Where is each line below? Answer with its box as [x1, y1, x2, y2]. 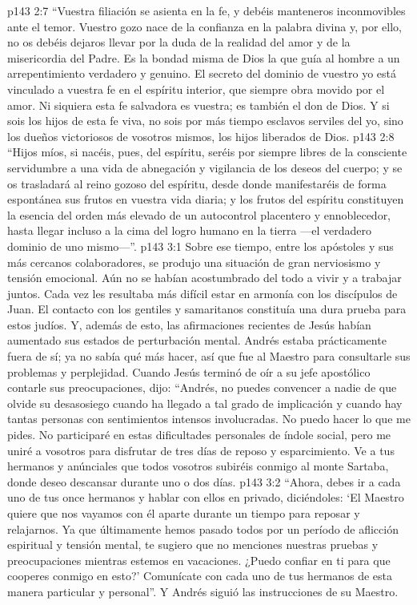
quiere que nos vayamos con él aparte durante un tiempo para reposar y [7, 505, 360, 521]
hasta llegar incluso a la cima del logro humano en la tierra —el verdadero [7, 222, 371, 239]
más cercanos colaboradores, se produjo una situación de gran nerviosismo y [7, 253, 381, 270]
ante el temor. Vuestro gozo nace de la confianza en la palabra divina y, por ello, [7, 18, 402, 34]
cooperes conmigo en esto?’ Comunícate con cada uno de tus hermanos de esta [7, 567, 393, 584]
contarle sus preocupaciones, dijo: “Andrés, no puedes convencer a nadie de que [7, 379, 397, 396]
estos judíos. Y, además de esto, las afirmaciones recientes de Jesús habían [7, 316, 371, 333]
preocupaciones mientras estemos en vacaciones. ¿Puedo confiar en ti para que [7, 551, 391, 568]
